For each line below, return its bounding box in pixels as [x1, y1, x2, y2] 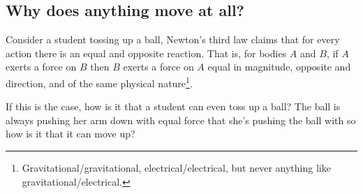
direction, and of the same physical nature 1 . [6, 73, 193, 90]
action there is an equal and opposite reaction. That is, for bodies [6, 45, 287, 60]
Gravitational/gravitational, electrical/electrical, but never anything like [22, 161, 331, 175]
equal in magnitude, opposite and [207, 59, 351, 74]
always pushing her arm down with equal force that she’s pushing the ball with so [6, 112, 356, 127]
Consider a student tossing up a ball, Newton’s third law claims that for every [6, 32, 340, 47]
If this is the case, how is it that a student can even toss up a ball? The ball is [6, 99, 341, 114]
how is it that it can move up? [6, 126, 135, 141]
